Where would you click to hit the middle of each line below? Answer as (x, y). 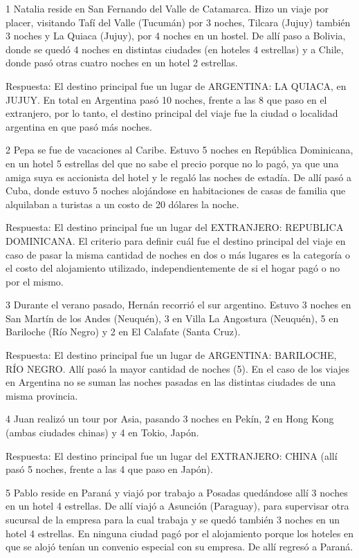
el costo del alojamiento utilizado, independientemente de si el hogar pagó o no (173, 268)
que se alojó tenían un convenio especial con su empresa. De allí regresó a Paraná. (179, 547)
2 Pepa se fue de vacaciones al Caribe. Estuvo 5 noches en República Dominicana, (179, 150)
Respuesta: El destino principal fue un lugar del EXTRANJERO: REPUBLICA (175, 227)
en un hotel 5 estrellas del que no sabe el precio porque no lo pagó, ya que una (172, 163)
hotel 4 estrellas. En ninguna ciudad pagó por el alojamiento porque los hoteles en (180, 533)
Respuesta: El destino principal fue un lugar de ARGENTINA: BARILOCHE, (171, 355)
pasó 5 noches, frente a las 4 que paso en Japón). (109, 469)
